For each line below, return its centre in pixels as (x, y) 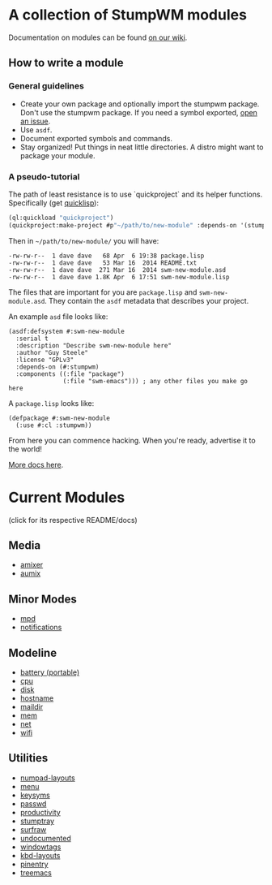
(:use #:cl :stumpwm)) (54, 425)
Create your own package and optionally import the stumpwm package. (140, 104)
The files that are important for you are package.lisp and (103, 292)
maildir (31, 707)
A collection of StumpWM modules (127, 15)
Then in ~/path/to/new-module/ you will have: (84, 240)
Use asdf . (36, 130)
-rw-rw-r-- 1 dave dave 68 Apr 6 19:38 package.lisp (106, 256)
